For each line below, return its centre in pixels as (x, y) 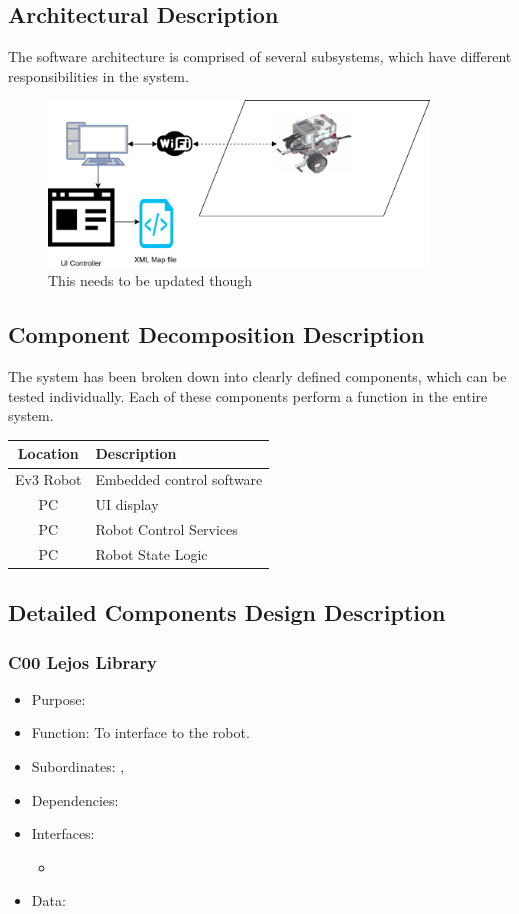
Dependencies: (75, 799)
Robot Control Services (166, 528)
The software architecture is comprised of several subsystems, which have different (260, 56)
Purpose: (58, 698)
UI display (127, 504)
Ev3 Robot (48, 479)
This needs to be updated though (150, 280)
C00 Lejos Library (83, 661)
